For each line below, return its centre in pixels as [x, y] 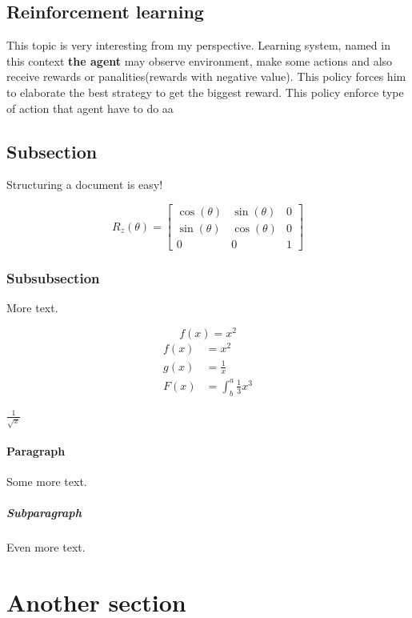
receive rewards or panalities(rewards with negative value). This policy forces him [206, 76]
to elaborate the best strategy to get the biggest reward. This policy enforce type [205, 92]
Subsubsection [53, 277]
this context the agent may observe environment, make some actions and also [200, 60]
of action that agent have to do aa [90, 108]
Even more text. [46, 547]
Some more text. [47, 482]
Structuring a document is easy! [85, 185]
